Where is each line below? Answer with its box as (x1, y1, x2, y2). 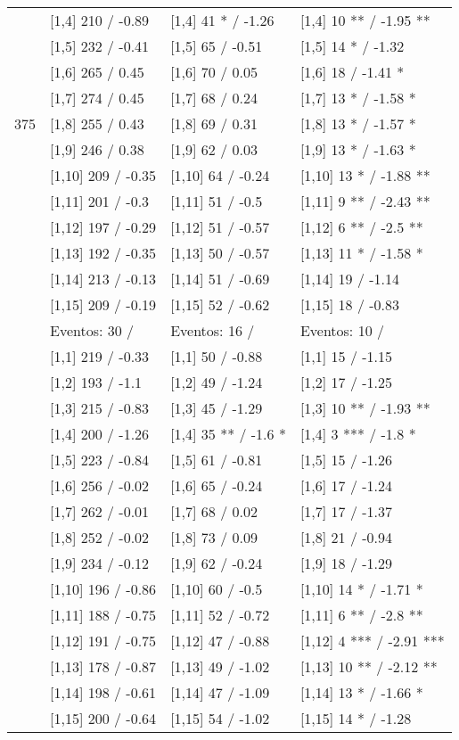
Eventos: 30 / (50, 320, 135, 341)
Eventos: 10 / (299, 320, 384, 341)
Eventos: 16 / (170, 320, 255, 341)
